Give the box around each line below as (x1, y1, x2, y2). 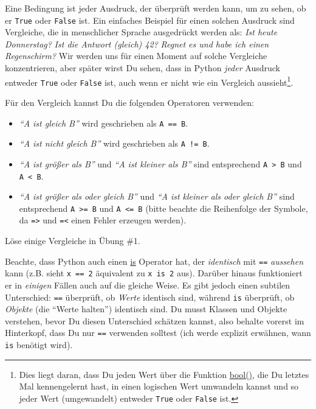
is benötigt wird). (5, 338, 73, 351)
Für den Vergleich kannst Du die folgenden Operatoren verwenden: (5, 96, 254, 108)
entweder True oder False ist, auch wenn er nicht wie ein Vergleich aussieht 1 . (5, 74, 294, 88)
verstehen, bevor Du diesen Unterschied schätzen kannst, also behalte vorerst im (5, 314, 304, 327)
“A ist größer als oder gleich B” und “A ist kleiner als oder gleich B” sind (19, 190, 295, 203)
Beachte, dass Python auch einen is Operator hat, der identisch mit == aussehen (5, 254, 304, 267)
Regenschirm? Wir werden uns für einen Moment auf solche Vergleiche (5, 49, 267, 62)
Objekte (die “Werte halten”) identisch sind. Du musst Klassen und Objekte (5, 302, 287, 315)
